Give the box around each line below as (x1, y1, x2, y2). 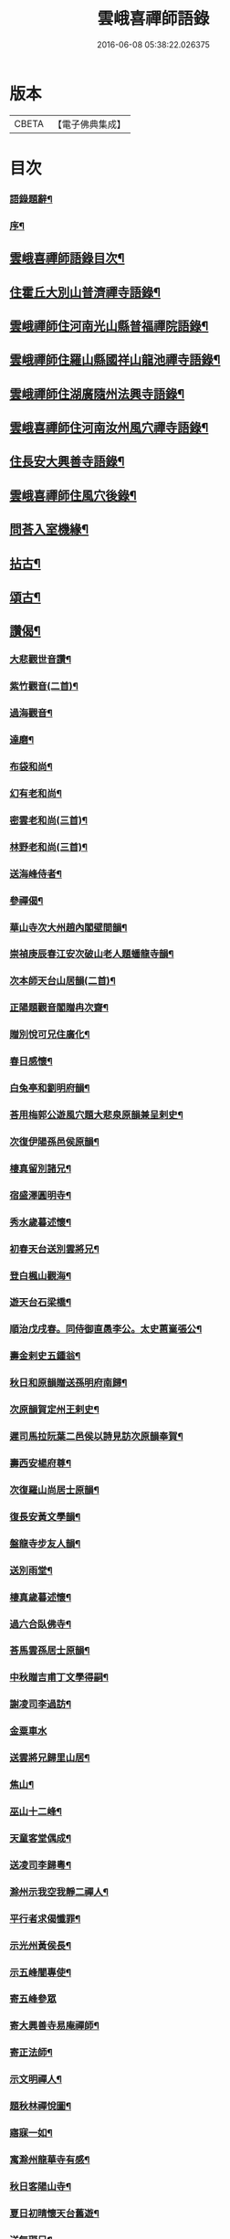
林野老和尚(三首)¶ (9, 840, 89, 853)
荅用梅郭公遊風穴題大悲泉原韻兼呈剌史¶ (9, 1109, 184, 1121)
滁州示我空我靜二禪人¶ (9, 1885, 110, 1898)
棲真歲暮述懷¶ (9, 1590, 71, 1603)
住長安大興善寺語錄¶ (9, 454, 125, 470)
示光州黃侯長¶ (9, 1938, 71, 1951)
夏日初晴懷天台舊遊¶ (9, 2207, 100, 2220)
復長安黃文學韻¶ (9, 1510, 81, 1523)
